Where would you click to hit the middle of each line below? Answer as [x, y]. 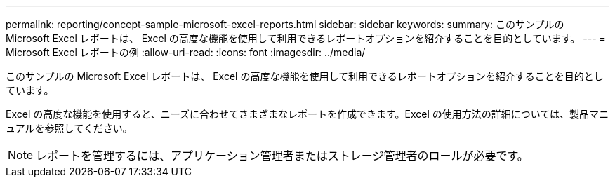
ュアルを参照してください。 [69, 128]
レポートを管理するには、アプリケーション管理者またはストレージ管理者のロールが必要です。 [282, 156]
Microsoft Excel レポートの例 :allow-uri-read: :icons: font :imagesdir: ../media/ [186, 52]
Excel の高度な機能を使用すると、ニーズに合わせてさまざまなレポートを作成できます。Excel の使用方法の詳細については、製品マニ [307, 114]
